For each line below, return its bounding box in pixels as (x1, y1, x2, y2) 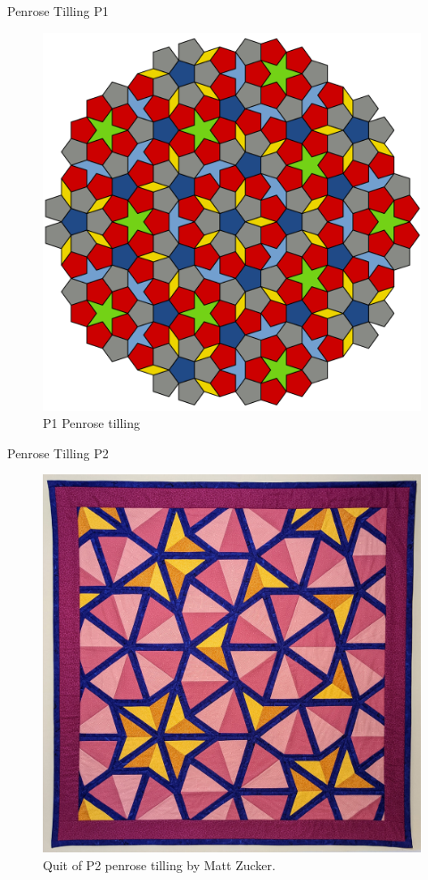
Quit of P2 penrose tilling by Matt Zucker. (43, 855, 276, 874)
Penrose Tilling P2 (7, 443, 109, 462)
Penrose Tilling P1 (7, 2, 109, 20)
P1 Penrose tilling (43, 414, 141, 432)
